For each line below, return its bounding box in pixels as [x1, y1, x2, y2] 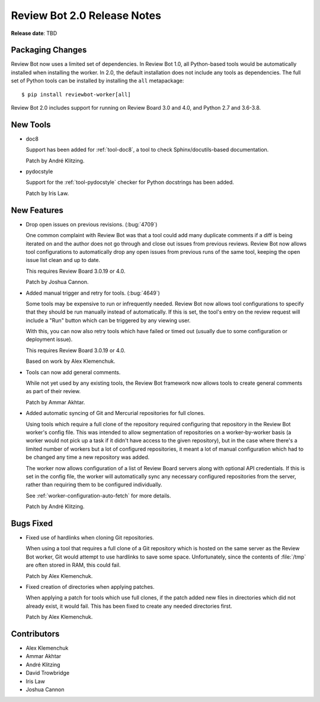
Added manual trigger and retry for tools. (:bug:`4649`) [25, 289, 160, 296]
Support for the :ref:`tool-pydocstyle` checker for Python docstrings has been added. [25, 178, 234, 186]
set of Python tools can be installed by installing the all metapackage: [11, 77, 184, 84]
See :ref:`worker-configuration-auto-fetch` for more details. [25, 492, 171, 499]
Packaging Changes [11, 45, 87, 55]
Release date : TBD [11, 30, 57, 37]
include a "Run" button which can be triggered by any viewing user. [25, 317, 191, 324]
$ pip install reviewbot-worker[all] [21, 91, 132, 98]
